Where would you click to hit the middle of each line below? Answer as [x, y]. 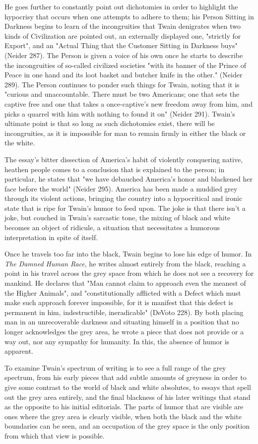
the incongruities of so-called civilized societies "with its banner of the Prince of [125, 65]
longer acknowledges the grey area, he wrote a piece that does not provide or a [124, 331]
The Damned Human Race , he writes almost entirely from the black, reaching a [125, 263]
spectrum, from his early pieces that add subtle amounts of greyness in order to [126, 377]
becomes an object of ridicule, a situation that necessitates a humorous [112, 227]
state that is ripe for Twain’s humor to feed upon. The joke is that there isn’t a [125, 208]
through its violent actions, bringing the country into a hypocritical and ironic [124, 198]
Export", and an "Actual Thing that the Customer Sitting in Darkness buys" [121, 45]
